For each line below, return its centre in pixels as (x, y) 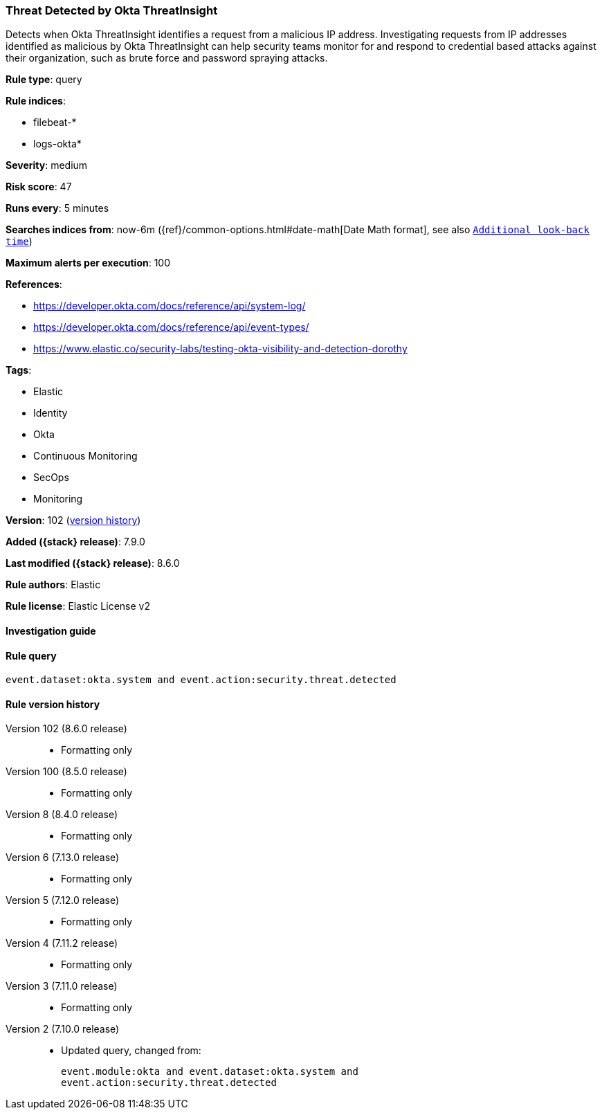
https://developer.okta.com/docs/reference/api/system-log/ (170, 306)
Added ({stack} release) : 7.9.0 (75, 542)
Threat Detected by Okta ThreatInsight (112, 10)
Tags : (19, 370)
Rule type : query (44, 80)
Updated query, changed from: (131, 1051)
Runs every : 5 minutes (57, 208)
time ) (19, 242)
